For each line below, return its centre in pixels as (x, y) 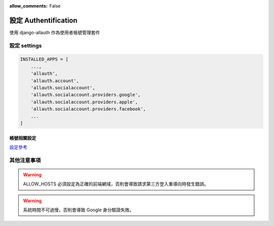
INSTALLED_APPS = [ (44, 59)
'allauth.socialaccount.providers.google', (85, 95)
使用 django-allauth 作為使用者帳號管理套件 (55, 32)
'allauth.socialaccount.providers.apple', (84, 102)
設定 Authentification (43, 20)
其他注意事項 (25, 160)
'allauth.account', (55, 81)
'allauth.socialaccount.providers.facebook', (88, 109)
